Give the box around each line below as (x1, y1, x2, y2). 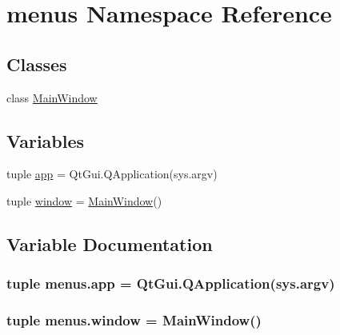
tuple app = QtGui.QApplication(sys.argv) (6, 166, 218, 182)
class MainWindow (6, 89, 98, 106)
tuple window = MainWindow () (6, 192, 162, 209)
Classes (6, 51, 67, 76)
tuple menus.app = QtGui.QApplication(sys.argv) (6, 273, 335, 293)
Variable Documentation (6, 231, 213, 256)
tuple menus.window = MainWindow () (6, 310, 262, 330)
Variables (6, 128, 85, 153)
